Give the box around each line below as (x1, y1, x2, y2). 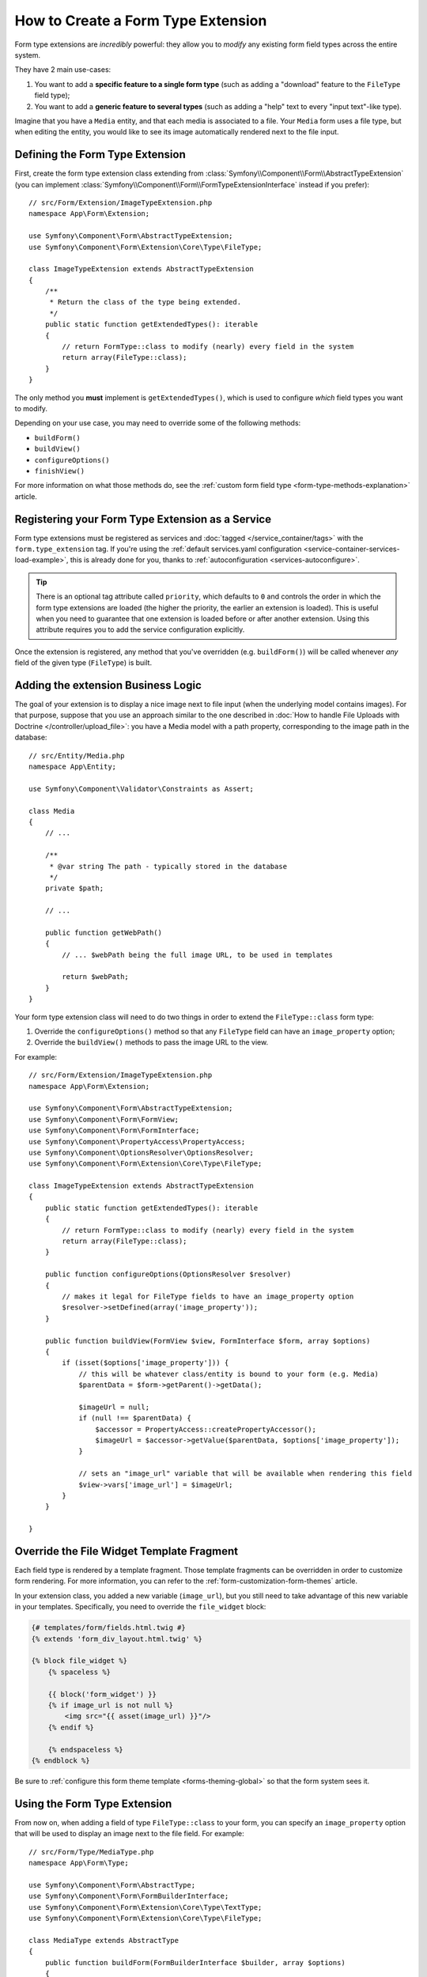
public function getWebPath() (44, 928, 162, 937)
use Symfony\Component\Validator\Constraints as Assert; (28, 784, 255, 793)
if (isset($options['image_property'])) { (62, 1359, 229, 1367)
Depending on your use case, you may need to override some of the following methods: (14, 418, 301, 428)
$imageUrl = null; (78, 1402, 150, 1412)
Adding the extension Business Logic (14, 679, 202, 692)
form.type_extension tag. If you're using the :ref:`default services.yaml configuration (14, 544, 302, 554)
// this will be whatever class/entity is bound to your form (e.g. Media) (78, 1369, 380, 1378)
